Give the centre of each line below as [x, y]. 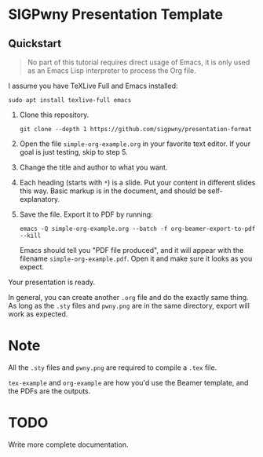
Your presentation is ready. [52, 282]
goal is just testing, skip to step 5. [73, 152]
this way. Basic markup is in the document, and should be [113, 191]
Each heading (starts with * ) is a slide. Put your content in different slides [137, 183]
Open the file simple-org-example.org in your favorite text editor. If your [135, 144]
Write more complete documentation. [68, 444]
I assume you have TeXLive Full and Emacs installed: [93, 86]
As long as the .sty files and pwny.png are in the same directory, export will [129, 305]
